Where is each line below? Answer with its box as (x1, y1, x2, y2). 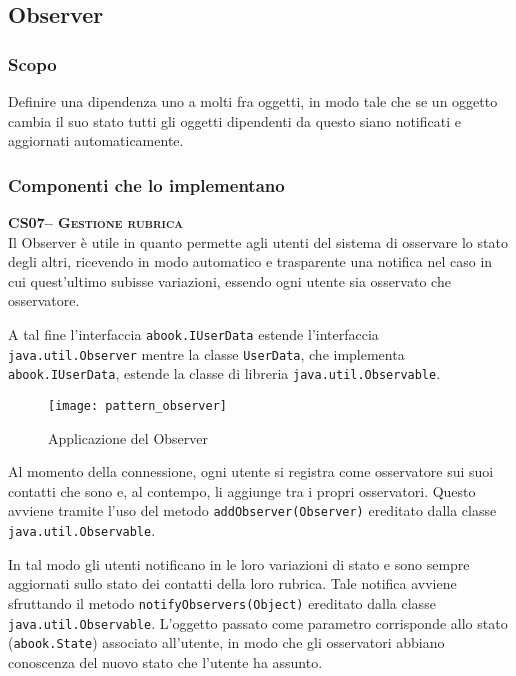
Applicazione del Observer (48, 427, 208, 448)
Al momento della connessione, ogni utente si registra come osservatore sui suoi (8, 461, 494, 482)
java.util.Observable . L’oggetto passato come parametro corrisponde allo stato (8, 612, 508, 633)
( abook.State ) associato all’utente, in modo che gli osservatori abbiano (8, 632, 445, 653)
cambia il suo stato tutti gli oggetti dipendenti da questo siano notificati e (8, 110, 461, 131)
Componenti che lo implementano (8, 172, 285, 197)
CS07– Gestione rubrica (8, 212, 183, 232)
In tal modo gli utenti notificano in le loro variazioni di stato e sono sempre (8, 553, 470, 574)
